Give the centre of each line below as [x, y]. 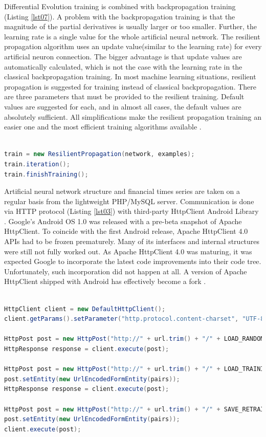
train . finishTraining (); [46, 174]
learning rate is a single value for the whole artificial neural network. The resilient [132, 36]
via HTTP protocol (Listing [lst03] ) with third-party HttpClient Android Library [131, 211]
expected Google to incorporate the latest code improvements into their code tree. [133, 261]
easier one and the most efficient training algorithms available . [103, 127]
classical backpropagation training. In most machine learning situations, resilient [130, 77]
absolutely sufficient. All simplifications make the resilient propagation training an [133, 116]
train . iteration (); [37, 164]
